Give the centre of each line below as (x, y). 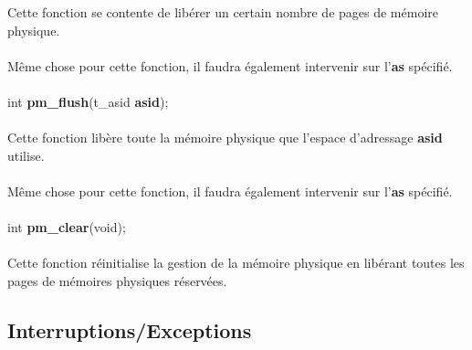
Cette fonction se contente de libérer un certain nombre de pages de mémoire (223, 12)
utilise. (26, 155)
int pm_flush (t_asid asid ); (88, 101)
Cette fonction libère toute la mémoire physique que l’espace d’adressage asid (225, 138)
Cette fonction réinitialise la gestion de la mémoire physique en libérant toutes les (236, 263)
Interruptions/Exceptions (130, 329)
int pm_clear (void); (67, 227)
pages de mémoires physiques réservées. (117, 280)
